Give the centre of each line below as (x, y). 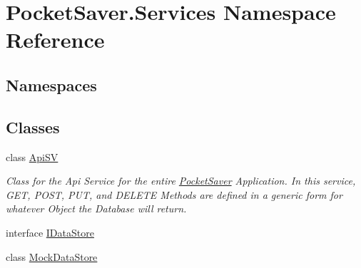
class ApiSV (32, 156)
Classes (33, 127)
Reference (55, 40)
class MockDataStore (52, 256)
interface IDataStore (50, 232)
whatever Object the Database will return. (96, 208)
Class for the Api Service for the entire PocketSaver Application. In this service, (181, 181)
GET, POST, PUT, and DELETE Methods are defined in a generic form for (174, 194)
